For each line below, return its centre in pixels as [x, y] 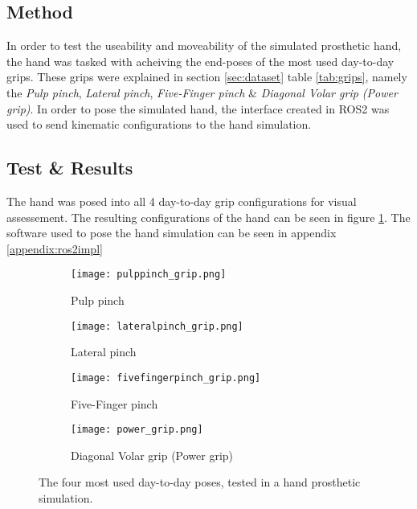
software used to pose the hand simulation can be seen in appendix [172, 233]
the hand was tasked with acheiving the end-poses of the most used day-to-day [200, 61]
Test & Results [70, 168]
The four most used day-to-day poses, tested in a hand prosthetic [200, 482]
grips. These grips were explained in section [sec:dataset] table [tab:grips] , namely [207, 77]
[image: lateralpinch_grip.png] [157, 326]
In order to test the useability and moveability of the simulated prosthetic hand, [204, 45]
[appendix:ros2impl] [55, 248]
